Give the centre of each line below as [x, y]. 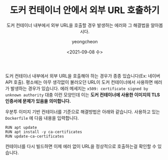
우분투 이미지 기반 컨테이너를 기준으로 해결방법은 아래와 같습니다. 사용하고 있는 [83, 112]
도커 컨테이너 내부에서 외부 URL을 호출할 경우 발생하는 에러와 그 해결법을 [78, 25]
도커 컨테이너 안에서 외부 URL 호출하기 [85, 10]
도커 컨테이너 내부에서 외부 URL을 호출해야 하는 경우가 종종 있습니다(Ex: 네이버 [83, 75]
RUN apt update [21, 127]
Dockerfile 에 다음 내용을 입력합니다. [42, 118]
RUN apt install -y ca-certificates [44, 132]
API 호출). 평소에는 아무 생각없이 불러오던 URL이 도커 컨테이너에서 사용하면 [79, 82]
